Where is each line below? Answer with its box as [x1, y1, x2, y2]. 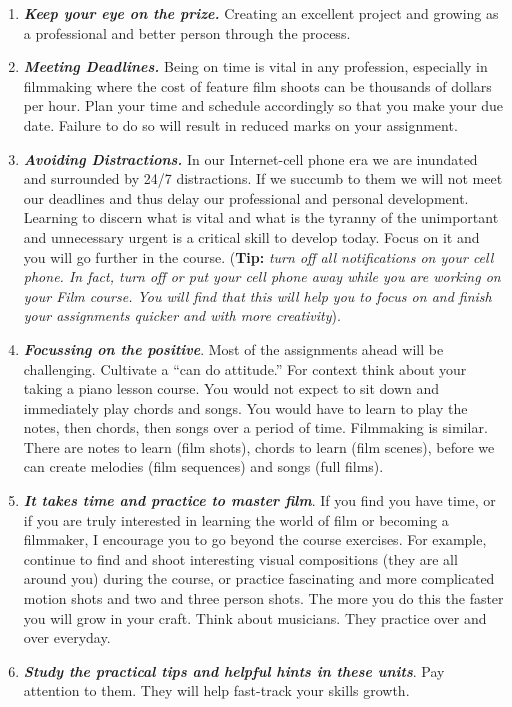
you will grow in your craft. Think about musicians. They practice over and [23, 607, 487, 628]
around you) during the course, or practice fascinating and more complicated [23, 568, 495, 589]
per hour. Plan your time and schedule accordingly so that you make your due [23, 95, 504, 116]
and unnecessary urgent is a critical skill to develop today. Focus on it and [23, 226, 480, 247]
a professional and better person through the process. [23, 22, 351, 43]
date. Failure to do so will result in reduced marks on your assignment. [23, 114, 458, 135]
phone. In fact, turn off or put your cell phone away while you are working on [23, 266, 501, 287]
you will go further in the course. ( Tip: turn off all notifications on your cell [23, 246, 494, 267]
